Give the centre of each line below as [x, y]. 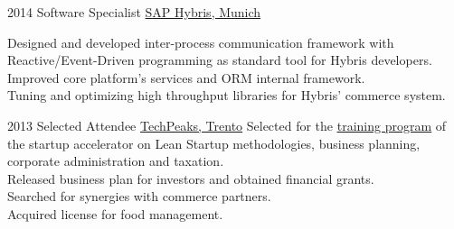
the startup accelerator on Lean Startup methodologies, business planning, [214, 143]
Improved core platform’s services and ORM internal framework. [186, 77]
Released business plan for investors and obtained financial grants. [191, 178]
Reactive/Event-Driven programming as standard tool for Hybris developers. [220, 60]
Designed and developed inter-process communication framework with [201, 42]
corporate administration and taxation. [116, 161]
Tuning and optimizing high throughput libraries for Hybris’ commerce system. [227, 95]
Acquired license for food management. [115, 213]
